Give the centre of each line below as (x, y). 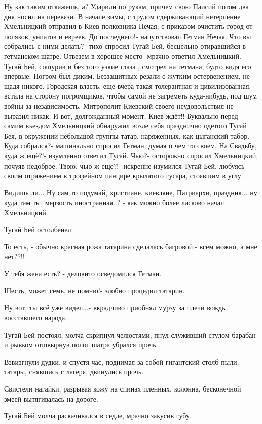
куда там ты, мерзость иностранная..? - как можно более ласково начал (114, 202)
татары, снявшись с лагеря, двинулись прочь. (74, 371)
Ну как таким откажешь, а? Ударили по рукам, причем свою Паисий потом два (126, 6)
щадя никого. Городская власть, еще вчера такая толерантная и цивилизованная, (128, 86)
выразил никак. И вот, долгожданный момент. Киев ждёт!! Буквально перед (121, 116)
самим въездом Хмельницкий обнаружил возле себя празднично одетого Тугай (125, 126)
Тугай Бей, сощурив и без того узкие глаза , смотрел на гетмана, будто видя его (128, 66)
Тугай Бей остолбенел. (39, 229)
